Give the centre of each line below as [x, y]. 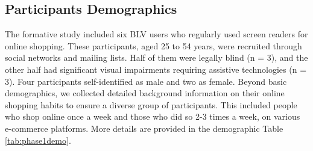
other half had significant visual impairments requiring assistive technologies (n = [156, 69]
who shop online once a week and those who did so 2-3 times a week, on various [153, 116]
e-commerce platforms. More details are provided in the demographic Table [144, 128]
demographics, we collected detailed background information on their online [145, 93]
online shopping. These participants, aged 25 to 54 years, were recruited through [153, 45]
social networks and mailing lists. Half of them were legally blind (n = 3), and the [156, 57]
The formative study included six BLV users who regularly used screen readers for [156, 34]
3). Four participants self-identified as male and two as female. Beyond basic [146, 81]
